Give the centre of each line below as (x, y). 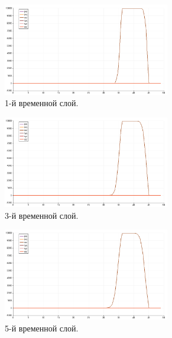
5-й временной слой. (42, 328)
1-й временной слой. (42, 103)
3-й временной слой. (42, 215)
